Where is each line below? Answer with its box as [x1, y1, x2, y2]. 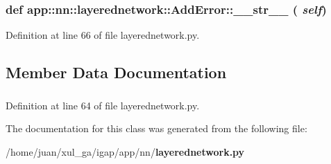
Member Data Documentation [6, 62, 227, 83]
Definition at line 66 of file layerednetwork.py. [6, 28, 200, 42]
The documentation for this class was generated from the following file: [6, 121, 307, 136]
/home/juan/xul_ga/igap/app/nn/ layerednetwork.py [6, 144, 245, 158]
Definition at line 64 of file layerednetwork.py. [6, 98, 200, 112]
